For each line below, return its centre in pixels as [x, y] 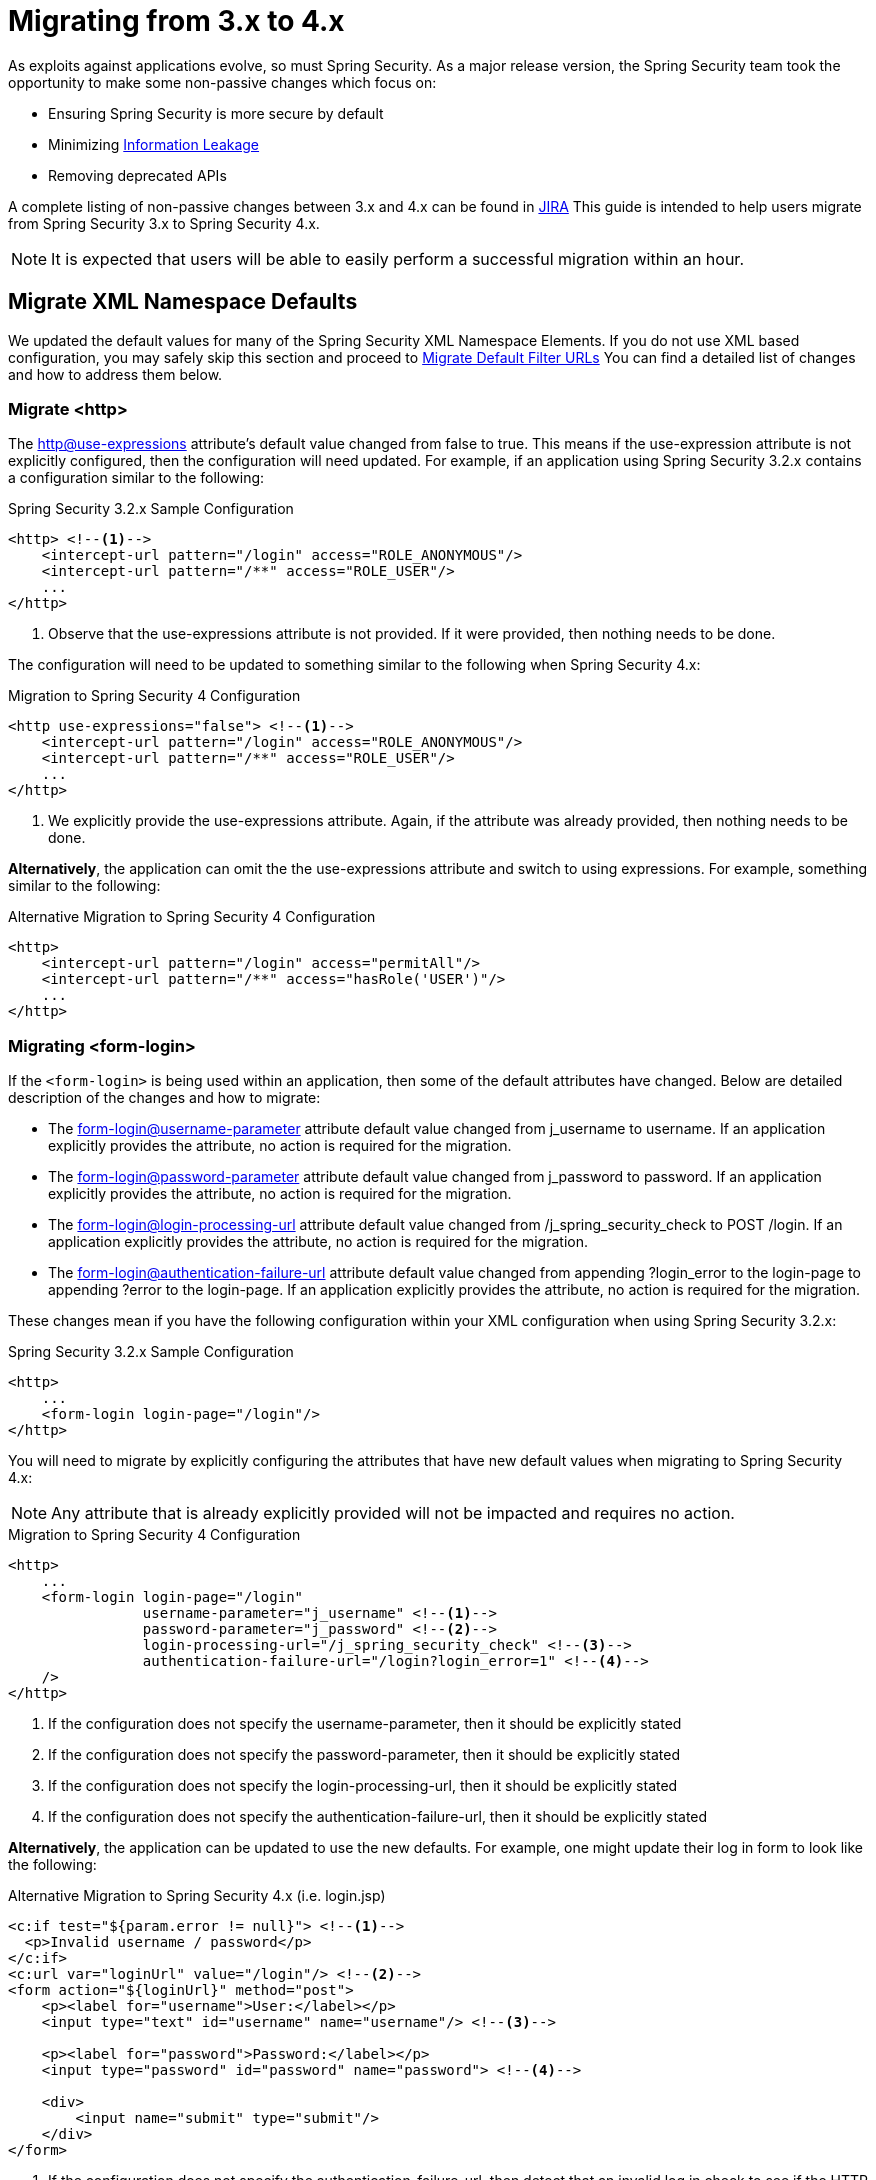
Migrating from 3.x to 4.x [176, 21]
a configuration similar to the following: [136, 478]
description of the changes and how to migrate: [164, 1098]
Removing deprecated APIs [137, 175]
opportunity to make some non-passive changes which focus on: [222, 82]
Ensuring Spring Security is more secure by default [216, 113]
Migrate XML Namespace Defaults [183, 302]
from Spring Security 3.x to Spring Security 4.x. [164, 223]
